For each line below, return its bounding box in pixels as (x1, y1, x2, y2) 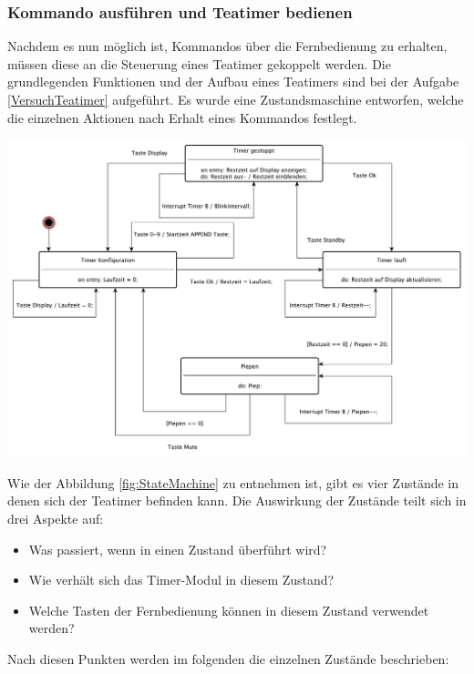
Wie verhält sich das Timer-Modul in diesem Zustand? (28, 570, 335, 589)
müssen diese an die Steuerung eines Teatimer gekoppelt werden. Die (7, 54, 391, 73)
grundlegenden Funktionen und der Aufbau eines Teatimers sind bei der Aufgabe (7, 72, 459, 91)
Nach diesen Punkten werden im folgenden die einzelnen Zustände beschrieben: (7, 648, 449, 668)
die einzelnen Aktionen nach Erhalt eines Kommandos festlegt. (7, 107, 357, 127)
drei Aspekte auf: (7, 508, 104, 527)
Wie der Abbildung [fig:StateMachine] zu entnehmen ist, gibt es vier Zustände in (7, 473, 459, 492)
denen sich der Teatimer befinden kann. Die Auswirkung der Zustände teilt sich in (7, 491, 467, 510)
